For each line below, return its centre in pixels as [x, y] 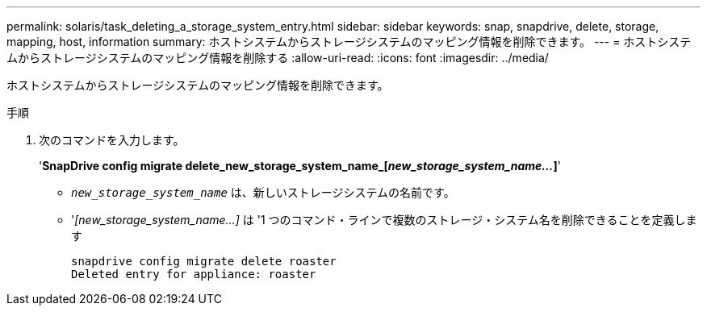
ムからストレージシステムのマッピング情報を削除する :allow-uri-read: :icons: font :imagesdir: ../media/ [278, 58]
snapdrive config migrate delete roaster [204, 261]
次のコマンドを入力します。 [112, 140]
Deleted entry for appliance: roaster [194, 274]
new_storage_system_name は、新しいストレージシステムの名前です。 [263, 192]
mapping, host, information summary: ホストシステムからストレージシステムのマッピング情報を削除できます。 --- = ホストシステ [349, 42]
